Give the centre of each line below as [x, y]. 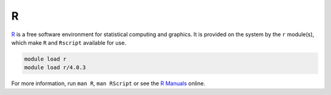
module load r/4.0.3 [55, 68]
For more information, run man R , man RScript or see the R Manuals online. [108, 83]
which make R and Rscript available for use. [69, 42]
